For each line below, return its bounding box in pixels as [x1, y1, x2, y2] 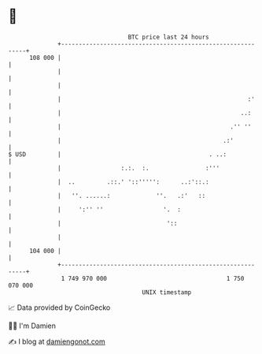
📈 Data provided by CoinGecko [8, 303, 111, 312]
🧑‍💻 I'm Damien [8, 321, 57, 330]
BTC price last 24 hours [127, 33, 210, 41]
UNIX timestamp [142, 288, 192, 296]
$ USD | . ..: [8, 150, 227, 158]
